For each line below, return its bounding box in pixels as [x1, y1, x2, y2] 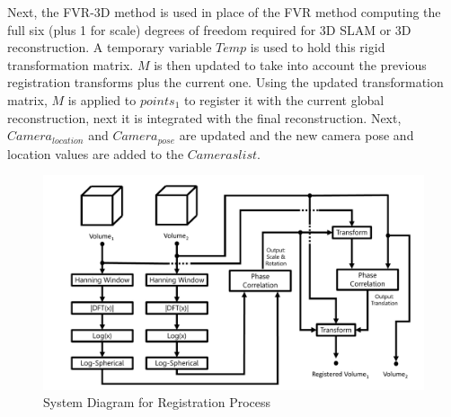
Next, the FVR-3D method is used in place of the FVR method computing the [7, 3, 441, 21]
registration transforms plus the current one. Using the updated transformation [7, 73, 444, 92]
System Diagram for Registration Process [43, 393, 271, 412]
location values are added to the [7, 144, 184, 163]
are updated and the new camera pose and [179, 126, 414, 145]
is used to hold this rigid [250, 38, 385, 57]
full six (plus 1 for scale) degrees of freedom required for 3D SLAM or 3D [7, 20, 411, 39]
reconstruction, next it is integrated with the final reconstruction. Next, [7, 108, 402, 127]
